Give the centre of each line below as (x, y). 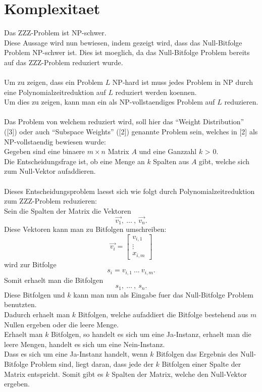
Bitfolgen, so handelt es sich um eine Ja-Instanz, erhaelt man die (151, 334)
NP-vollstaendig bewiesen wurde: (55, 141)
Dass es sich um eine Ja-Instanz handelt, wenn (76, 354)
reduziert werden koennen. (156, 92)
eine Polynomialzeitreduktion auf (55, 92)
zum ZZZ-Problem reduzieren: (50, 201)
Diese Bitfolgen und (35, 294)
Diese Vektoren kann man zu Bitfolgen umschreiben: (85, 229)
